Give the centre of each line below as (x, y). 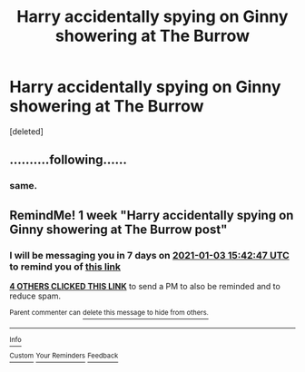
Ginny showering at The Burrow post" (118, 229)
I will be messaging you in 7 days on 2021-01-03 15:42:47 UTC (150, 255)
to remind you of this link (65, 267)
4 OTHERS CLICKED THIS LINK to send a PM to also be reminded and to (145, 286)
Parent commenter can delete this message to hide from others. (109, 312)
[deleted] (26, 131)
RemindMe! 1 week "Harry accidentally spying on (152, 215)
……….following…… (68, 160)
